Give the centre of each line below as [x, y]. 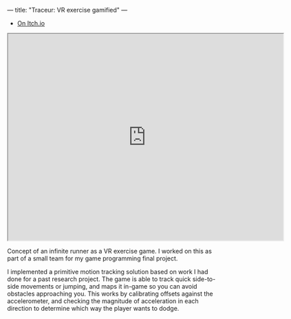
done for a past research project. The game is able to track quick [99, 279]
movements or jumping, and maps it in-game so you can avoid [109, 286]
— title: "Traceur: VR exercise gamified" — [67, 10]
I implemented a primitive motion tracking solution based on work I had [108, 272]
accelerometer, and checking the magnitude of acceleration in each [103, 301]
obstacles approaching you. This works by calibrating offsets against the [110, 294]
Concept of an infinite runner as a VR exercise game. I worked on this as [109, 251]
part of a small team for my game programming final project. [93, 258]
